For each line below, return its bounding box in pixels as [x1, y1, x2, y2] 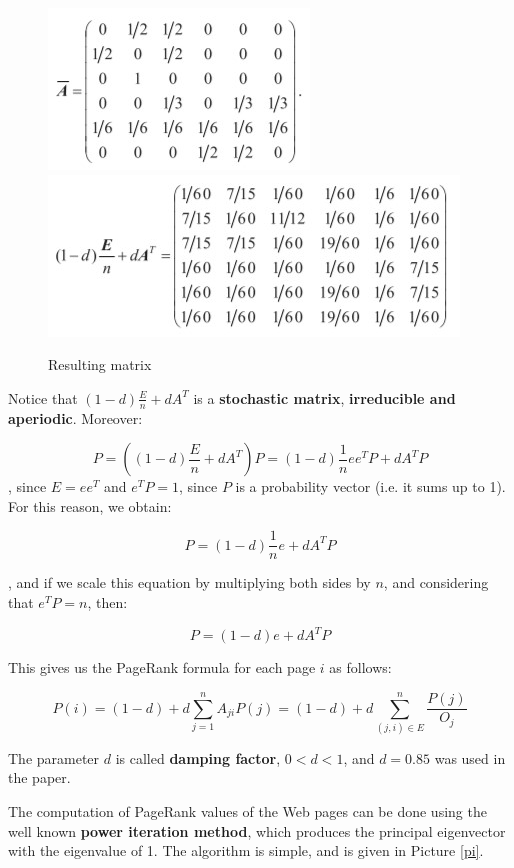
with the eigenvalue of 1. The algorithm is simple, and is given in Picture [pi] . [8, 840, 484, 861]
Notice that [8, 387, 78, 408]
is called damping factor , [115, 747, 281, 768]
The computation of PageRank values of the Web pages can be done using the [8, 801, 487, 822]
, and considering [383, 572, 489, 593]
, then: [87, 592, 128, 613]
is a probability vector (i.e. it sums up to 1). [235, 476, 506, 497]
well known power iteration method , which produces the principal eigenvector [8, 820, 506, 841]
